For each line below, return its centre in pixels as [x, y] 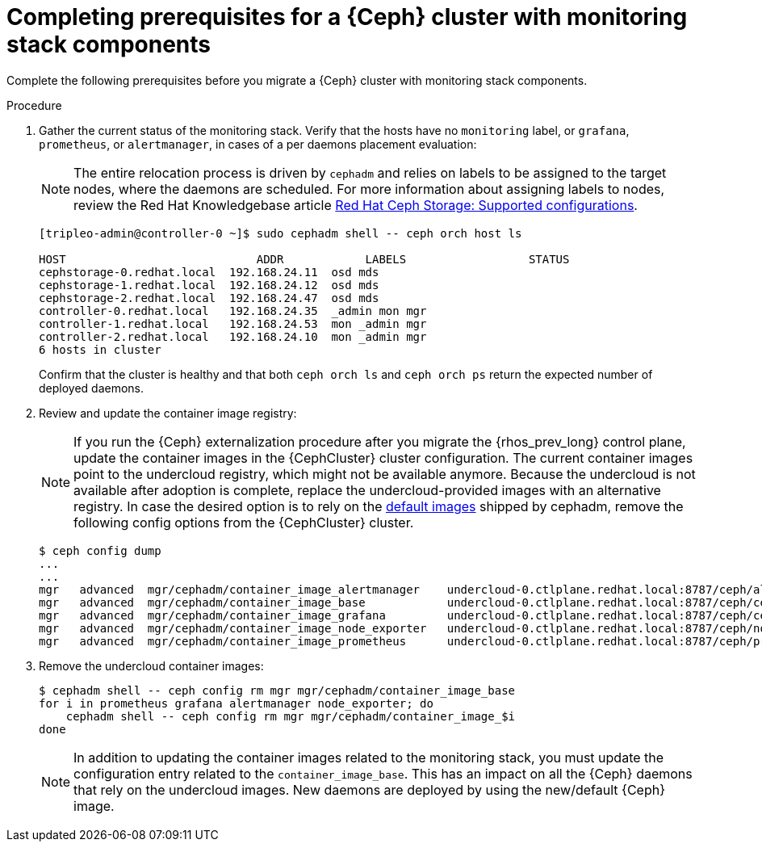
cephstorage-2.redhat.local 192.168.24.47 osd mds [209, 298]
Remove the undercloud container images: [151, 665]
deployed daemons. [92, 388]
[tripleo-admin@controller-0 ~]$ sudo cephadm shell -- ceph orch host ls [281, 233]
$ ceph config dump [100, 550]
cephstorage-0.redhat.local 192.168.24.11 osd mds [209, 272]
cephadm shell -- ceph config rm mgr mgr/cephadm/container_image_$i [291, 716]
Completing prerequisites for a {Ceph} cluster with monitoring [347, 17]
